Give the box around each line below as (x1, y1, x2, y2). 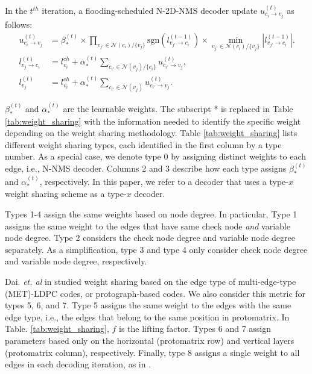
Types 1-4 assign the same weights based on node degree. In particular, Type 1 (5, 208, 298, 220)
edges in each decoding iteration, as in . (5, 358, 151, 370)
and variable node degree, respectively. (5, 255, 147, 267)
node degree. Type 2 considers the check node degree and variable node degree (5, 231, 295, 244)
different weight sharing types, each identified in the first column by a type (5, 138, 282, 151)
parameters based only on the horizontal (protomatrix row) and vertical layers (5, 334, 294, 346)
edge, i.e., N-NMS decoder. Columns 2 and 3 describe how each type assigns (5, 162, 287, 175)
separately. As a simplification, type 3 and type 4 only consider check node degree (5, 243, 308, 255)
